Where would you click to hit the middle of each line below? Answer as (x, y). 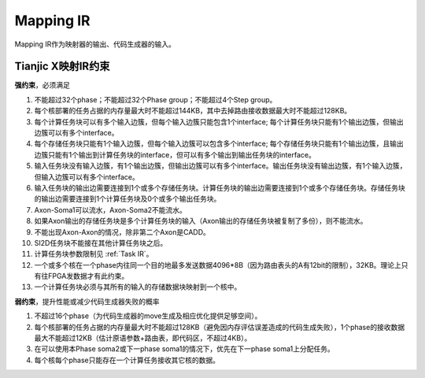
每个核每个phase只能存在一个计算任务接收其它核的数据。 (127, 360)
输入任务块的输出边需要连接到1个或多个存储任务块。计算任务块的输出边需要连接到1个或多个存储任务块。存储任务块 (220, 187)
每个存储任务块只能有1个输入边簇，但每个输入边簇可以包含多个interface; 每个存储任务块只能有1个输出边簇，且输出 (219, 144)
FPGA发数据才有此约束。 (88, 276)
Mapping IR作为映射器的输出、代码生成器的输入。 (95, 44)
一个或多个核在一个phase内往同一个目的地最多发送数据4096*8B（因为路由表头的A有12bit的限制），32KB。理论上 (218, 265)
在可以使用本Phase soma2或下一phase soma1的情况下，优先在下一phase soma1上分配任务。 (184, 349)
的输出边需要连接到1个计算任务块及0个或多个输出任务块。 (128, 199)
